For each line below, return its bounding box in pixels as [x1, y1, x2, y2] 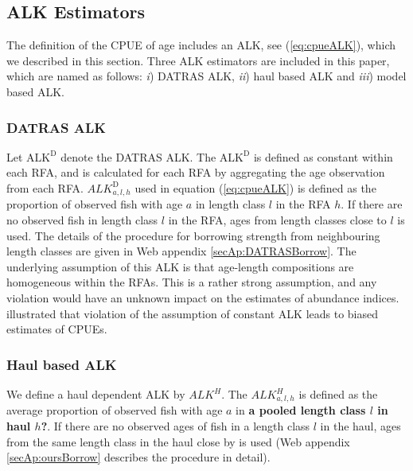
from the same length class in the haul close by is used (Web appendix [6, 433, 350, 450]
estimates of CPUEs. [6, 321, 107, 337]
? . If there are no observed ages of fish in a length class [41, 418, 310, 434]
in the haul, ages [320, 418, 401, 434]
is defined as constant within [253, 148, 393, 165]
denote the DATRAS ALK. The [60, 148, 216, 165]
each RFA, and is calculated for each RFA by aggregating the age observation [6, 164, 385, 181]
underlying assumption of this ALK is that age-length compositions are [6, 258, 354, 274]
